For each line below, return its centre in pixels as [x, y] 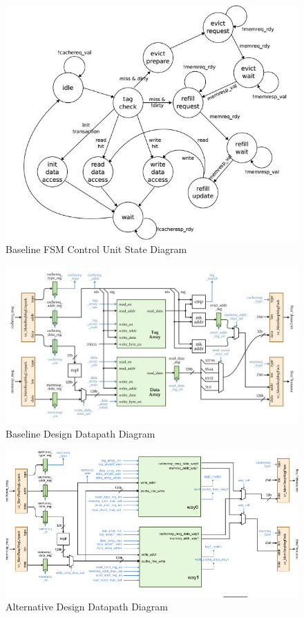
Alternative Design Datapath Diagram [87, 607]
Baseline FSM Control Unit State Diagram [96, 249]
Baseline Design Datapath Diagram [80, 434]
